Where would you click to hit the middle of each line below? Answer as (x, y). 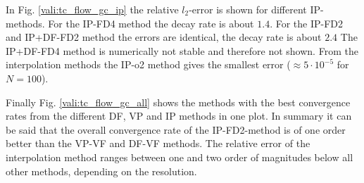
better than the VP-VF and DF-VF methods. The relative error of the (158, 143)
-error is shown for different (248, 9)
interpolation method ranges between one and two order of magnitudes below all (180, 157)
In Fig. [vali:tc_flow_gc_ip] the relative (92, 9)
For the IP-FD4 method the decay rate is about (151, 23)
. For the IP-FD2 (307, 23)
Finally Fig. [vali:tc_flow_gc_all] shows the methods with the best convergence (178, 102)
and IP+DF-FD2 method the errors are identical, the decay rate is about (164, 37)
